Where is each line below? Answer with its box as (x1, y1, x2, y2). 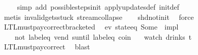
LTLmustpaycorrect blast (4, 41, 90, 52)
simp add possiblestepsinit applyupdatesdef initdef (17, 2, 179, 12)
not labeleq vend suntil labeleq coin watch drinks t (14, 31, 192, 42)
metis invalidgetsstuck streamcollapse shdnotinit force (4, 11, 194, 22)
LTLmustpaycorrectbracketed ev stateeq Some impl (4, 21, 179, 32)
